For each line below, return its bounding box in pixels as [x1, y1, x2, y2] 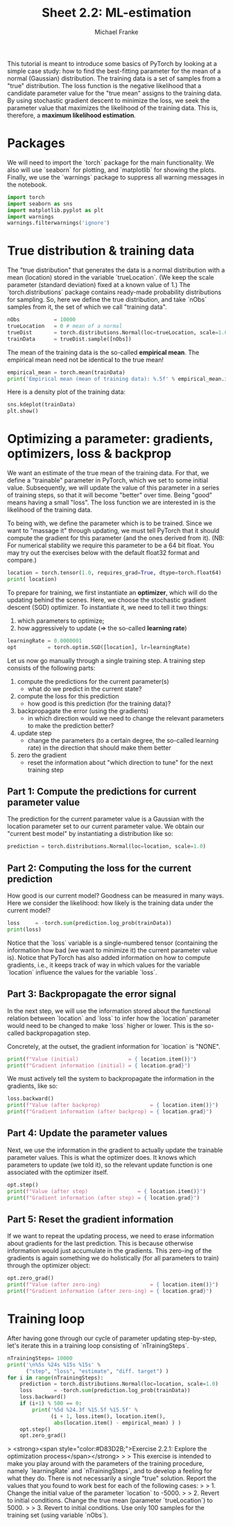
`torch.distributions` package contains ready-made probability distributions [7, 288, 222, 296]
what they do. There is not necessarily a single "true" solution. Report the [7, 1474, 217, 1482]
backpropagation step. [26, 1029, 91, 1037]
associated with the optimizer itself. [7, 1167, 109, 1176]
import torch [7, 194, 45, 200]
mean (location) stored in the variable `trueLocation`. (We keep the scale [7, 273, 214, 282]
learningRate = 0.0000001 [7, 637, 82, 644]
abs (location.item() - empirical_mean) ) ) [53, 1419, 182, 1426]
